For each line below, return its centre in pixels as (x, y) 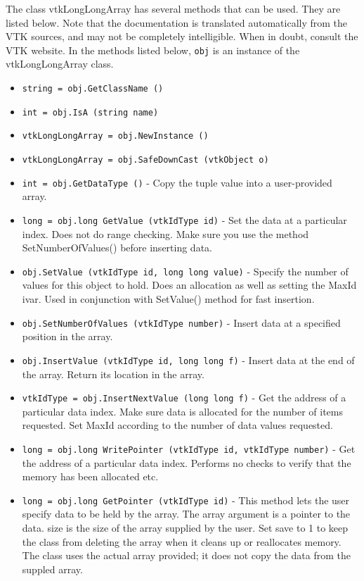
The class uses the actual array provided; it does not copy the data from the (186, 555)
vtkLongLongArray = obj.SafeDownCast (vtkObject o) (145, 160)
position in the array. (67, 336)
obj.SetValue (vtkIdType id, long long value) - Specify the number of (185, 271)
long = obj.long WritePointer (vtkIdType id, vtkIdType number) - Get (189, 448)
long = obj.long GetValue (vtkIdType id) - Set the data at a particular (184, 219)
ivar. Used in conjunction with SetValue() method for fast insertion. (168, 299)
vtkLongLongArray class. (60, 64)
